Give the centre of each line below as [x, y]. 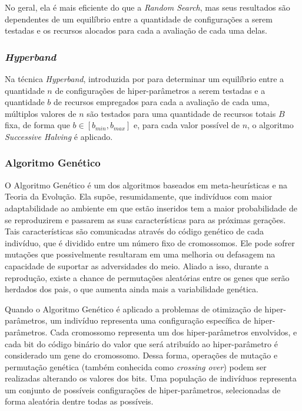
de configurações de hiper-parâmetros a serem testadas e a [160, 90]
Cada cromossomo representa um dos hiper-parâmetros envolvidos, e [174, 332]
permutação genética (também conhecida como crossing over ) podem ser [136, 366]
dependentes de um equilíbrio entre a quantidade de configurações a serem [139, 19]
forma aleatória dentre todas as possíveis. [79, 401]
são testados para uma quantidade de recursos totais [181, 113]
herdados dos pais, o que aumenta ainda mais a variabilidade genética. [132, 289]
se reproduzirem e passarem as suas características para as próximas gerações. [145, 219]
